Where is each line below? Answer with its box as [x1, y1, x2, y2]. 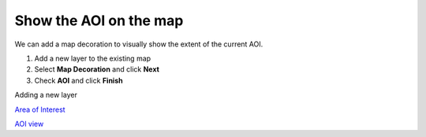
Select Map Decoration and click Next [34, 65, 159, 74]
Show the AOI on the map [14, 12, 184, 29]
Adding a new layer [14, 91, 78, 100]
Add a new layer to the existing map [34, 54, 151, 63]
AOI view [14, 119, 44, 128]
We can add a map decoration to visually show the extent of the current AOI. [14, 39, 263, 49]
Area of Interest [14, 105, 66, 114]
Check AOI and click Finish [34, 76, 123, 85]
